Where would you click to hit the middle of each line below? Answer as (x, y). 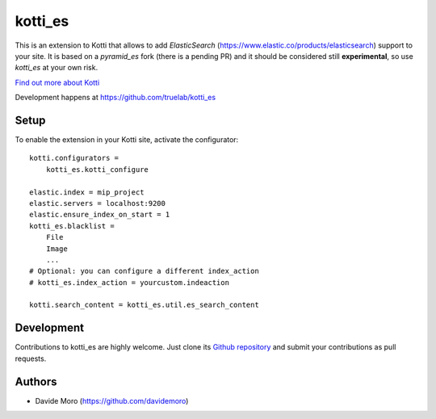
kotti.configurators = (74, 158)
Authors (36, 381)
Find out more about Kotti (57, 82)
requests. (31, 358)
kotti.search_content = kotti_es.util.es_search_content (145, 305)
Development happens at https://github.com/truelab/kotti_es (115, 98)
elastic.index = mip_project (87, 192)
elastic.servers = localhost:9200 (97, 203)
